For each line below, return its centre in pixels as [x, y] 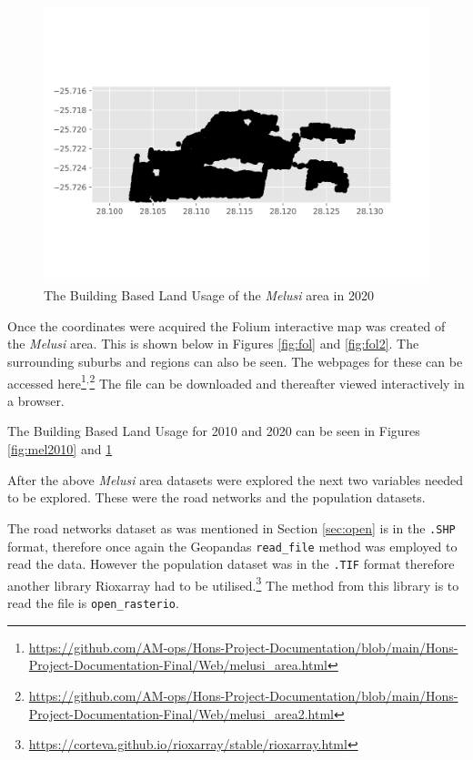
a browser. [36, 400]
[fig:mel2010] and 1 [60, 449]
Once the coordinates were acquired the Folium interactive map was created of [226, 325]
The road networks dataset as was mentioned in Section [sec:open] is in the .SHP [231, 527]
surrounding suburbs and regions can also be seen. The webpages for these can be [235, 362]
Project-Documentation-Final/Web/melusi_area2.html [181, 713]
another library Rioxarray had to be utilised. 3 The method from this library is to [233, 583]
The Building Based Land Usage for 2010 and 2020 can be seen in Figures [214, 431]
